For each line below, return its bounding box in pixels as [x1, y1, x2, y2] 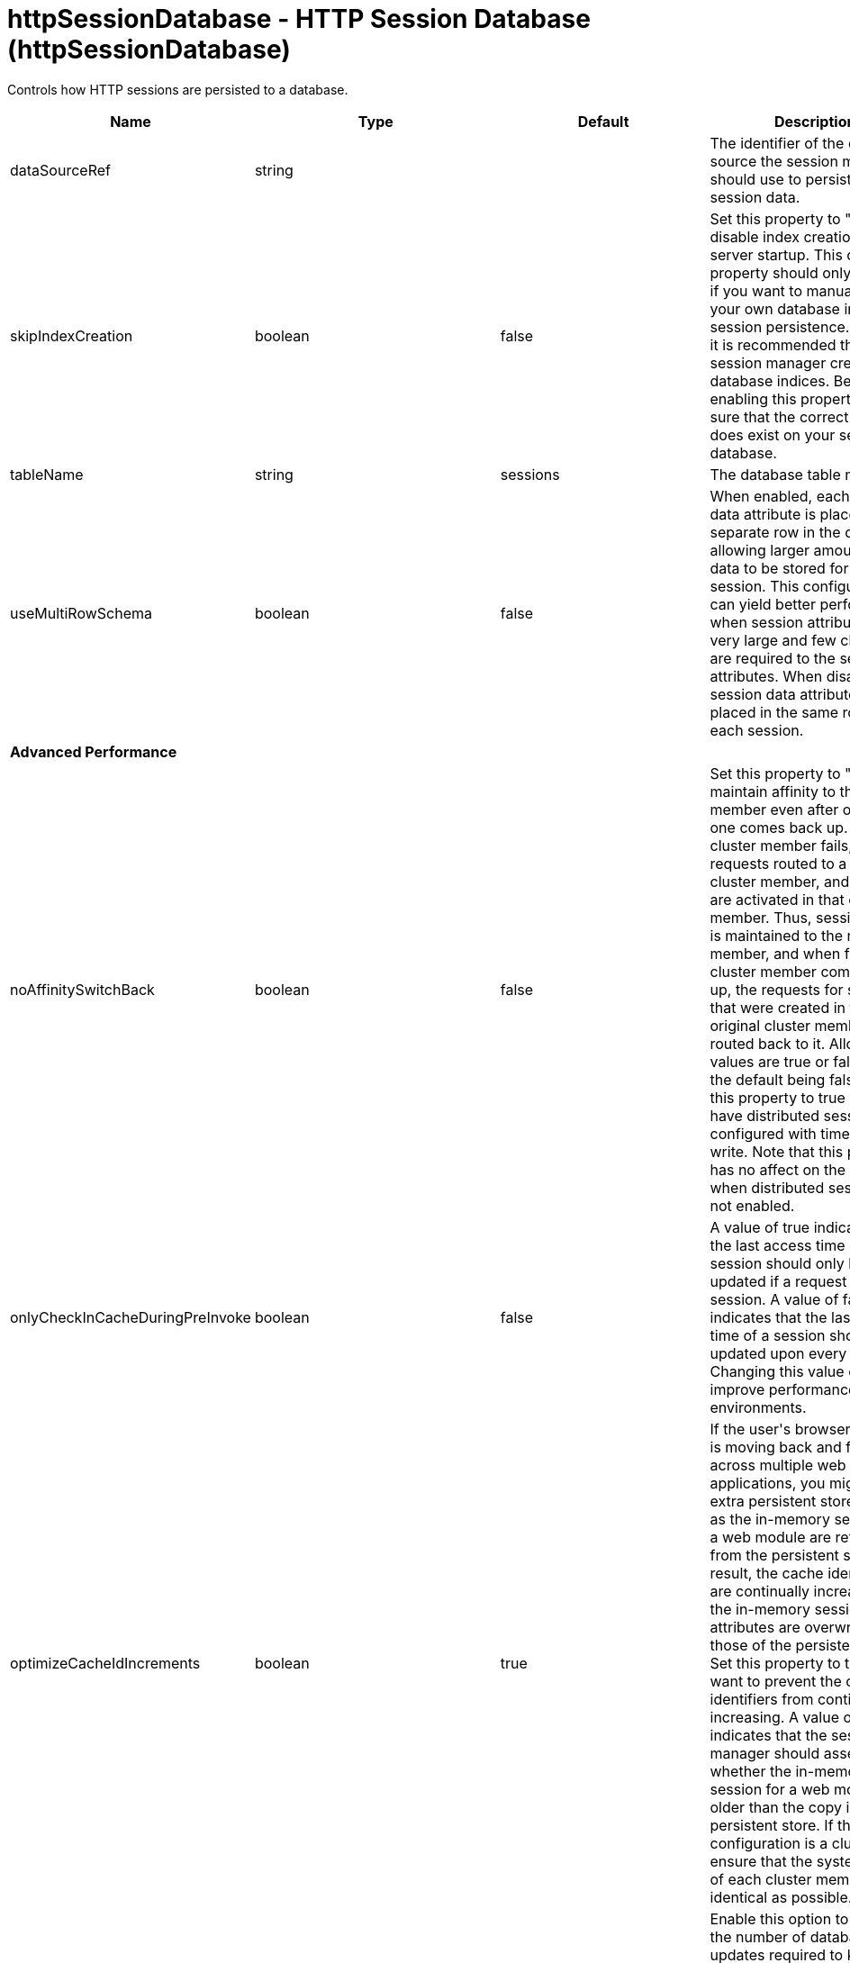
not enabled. [710, 1196, 795, 1215]
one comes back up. [710, 818, 848, 837]
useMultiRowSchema [10, 603, 153, 622]
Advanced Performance [10, 742, 177, 761]
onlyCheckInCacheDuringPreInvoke [10, 1307, 251, 1326]
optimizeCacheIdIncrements [10, 1653, 201, 1672]
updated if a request [710, 1271, 847, 1290]
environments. [710, 1398, 807, 1416]
